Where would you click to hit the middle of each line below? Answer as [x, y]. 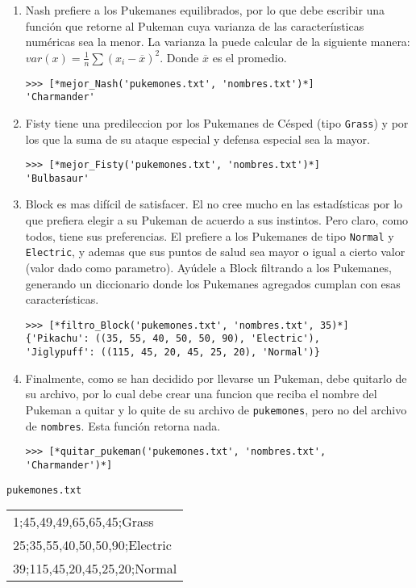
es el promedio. [250, 57]
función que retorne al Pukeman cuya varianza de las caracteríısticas [195, 25]
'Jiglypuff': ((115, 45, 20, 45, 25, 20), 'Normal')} [173, 353]
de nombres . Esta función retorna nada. [123, 425]
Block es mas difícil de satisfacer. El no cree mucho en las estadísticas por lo [214, 204]
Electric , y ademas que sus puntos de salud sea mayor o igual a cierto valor [215, 252]
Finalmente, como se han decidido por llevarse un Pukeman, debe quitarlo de [216, 378]
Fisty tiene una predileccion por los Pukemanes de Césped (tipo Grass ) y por [217, 122]
